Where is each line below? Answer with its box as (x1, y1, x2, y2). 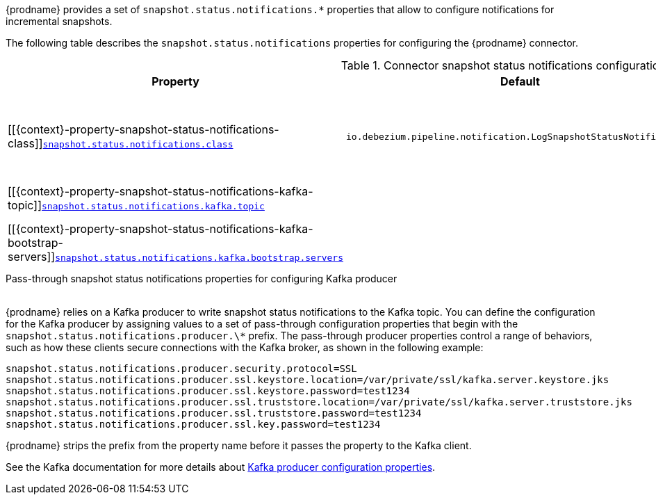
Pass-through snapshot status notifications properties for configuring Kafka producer (6, 273, 397, 284)
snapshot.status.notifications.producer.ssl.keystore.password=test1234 (6, 385, 410, 396)
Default (500, 74, 540, 88)
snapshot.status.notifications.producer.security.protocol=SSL (6, 363, 357, 374)
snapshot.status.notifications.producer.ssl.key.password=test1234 (6, 419, 381, 430)
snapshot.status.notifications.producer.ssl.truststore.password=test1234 (6, 408, 422, 419)
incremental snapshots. (6, 15, 113, 27)
